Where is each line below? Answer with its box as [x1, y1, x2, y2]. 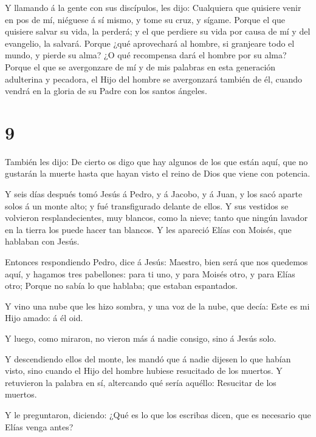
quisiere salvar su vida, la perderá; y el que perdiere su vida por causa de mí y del [5, 25, 311, 38]
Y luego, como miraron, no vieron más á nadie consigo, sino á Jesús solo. [5, 332, 276, 344]
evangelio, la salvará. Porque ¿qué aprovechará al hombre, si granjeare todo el [5, 36, 295, 49]
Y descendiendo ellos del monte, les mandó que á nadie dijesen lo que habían [5, 352, 291, 365]
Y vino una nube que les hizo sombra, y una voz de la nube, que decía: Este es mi [5, 299, 310, 312]
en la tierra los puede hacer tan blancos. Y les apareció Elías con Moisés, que [5, 223, 292, 235]
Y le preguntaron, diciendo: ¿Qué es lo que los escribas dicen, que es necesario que [5, 408, 311, 421]
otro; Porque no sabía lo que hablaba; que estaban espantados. [5, 279, 238, 292]
